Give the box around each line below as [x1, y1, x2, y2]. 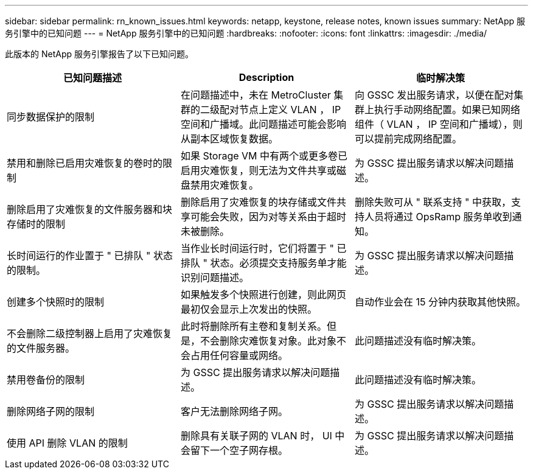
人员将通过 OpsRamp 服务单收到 [364, 211, 512, 223]
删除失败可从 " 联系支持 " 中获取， [354, 196, 511, 208]
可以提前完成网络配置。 [354, 133, 462, 145]
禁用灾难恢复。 [190, 179, 259, 191]
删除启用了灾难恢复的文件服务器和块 [7, 203, 173, 215]
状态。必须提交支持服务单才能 [210, 257, 347, 269]
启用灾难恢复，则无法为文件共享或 [180, 164, 336, 176]
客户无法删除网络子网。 [180, 405, 288, 417]
